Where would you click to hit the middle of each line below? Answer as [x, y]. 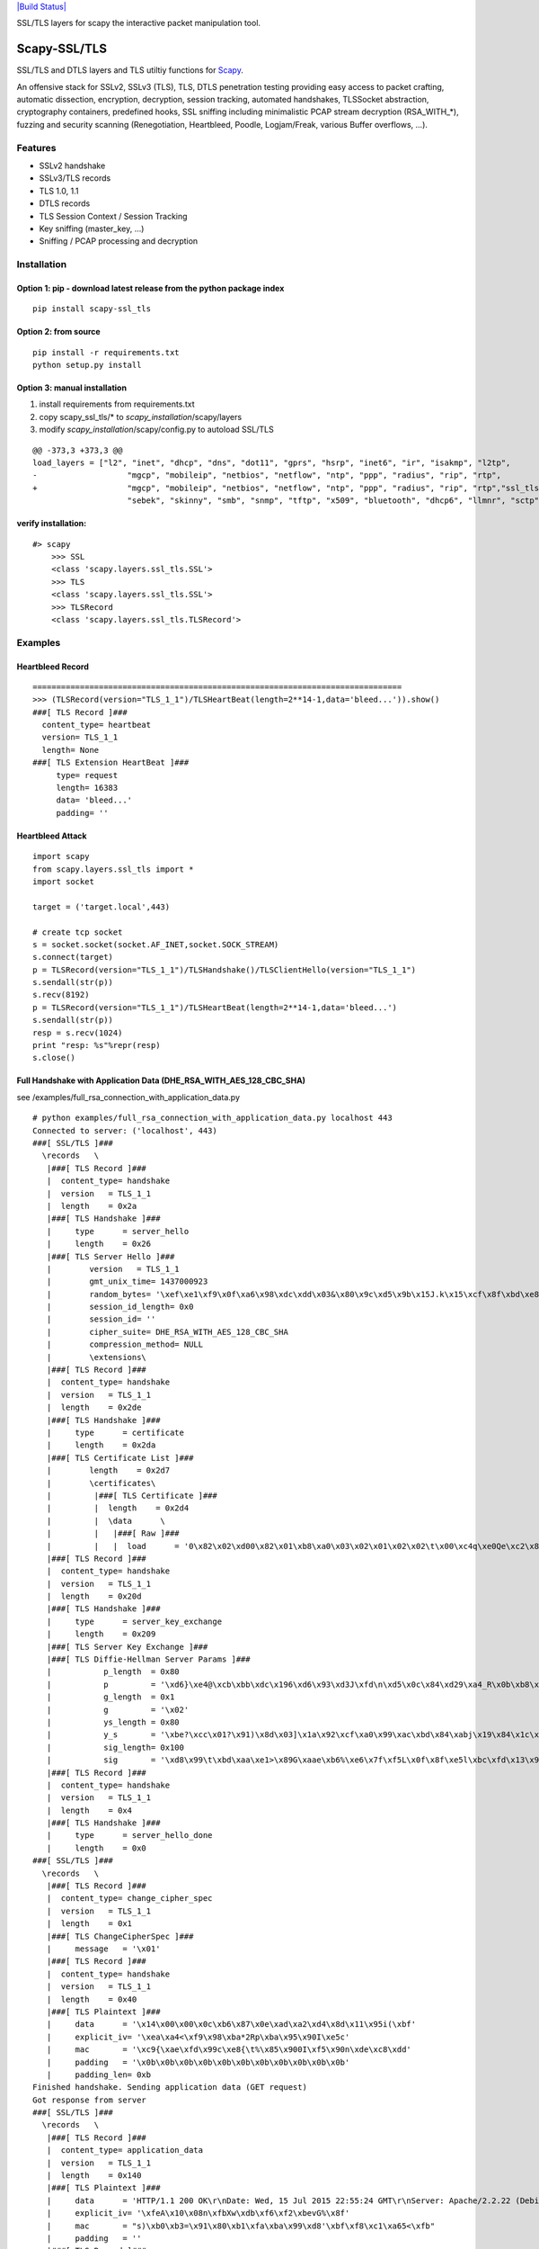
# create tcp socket [78, 932]
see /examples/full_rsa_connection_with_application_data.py [128, 1097]
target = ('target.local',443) [102, 907]
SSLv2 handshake [72, 166]
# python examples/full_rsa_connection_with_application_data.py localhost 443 [212, 1118]
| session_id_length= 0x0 [120, 1307]
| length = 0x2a [92, 1206]
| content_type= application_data [125, 2150]
